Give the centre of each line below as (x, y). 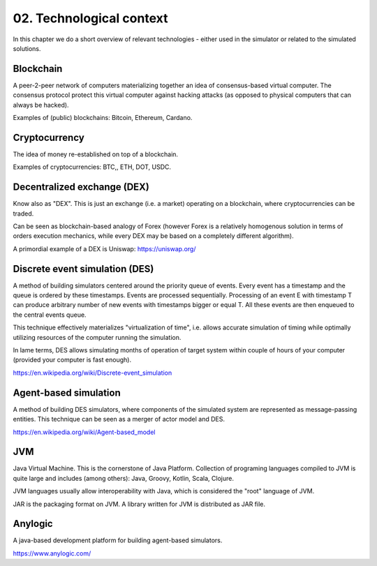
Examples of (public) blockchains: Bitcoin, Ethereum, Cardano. (103, 118)
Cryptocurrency (49, 137)
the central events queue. (50, 315)
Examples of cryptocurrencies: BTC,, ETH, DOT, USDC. (92, 167)
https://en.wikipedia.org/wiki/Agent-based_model (84, 432)
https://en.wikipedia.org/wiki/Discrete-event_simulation (93, 373)
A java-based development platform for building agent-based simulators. (118, 540)
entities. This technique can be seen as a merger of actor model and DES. (119, 419)
